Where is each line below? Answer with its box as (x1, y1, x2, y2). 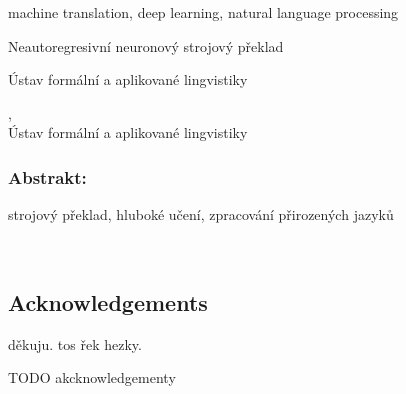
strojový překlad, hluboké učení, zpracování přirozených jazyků (8, 204, 394, 225)
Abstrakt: (8, 164, 87, 189)
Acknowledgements (8, 286, 208, 317)
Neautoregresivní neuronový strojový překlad (8, 35, 284, 56)
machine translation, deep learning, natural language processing (8, 2, 399, 22)
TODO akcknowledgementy (8, 367, 176, 388)
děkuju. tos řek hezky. (8, 333, 142, 354)
